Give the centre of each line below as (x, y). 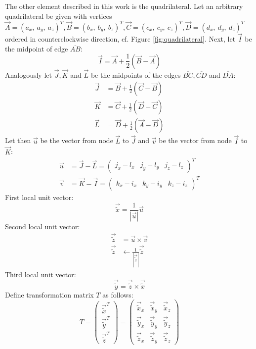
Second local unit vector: (43, 226)
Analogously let (28, 75)
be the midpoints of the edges (136, 75)
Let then (18, 140)
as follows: (118, 294)
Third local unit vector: (41, 274)
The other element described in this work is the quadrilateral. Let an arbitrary (124, 6)
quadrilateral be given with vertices (59, 16)
